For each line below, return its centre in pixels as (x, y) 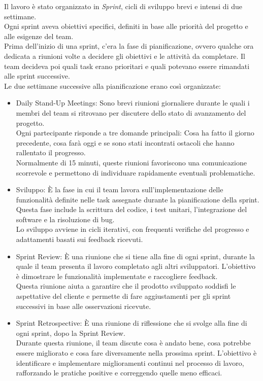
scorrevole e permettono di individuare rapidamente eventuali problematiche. (136, 172)
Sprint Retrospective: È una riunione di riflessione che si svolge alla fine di (131, 323)
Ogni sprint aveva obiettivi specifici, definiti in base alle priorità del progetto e (126, 26)
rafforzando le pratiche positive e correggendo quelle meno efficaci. (119, 373)
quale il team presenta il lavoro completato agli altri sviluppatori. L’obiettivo (136, 266)
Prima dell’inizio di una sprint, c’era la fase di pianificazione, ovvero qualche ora (129, 46)
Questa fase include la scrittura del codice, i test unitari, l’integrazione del (131, 209)
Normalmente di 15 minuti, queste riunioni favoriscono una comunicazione (131, 162)
